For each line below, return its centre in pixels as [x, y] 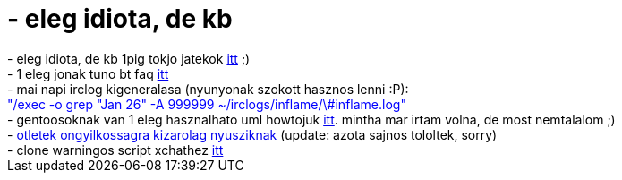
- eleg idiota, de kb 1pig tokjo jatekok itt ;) [129, 58]
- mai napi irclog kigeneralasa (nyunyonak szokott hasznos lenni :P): [208, 89]
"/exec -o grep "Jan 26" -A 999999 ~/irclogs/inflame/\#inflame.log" [207, 104]
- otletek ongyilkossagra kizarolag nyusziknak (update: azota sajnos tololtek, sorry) [252, 134]
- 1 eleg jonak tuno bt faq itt [88, 73]
